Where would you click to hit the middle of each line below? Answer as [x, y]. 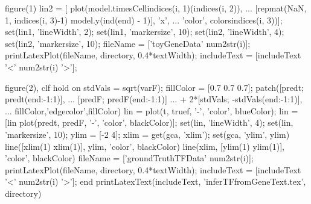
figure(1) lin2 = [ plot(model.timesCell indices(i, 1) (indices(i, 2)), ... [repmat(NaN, [156, 8]
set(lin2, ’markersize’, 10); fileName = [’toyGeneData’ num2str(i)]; [128, 43]
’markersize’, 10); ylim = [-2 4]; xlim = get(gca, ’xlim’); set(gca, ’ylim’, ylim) [147, 134]
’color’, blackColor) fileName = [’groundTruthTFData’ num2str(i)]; [129, 158]
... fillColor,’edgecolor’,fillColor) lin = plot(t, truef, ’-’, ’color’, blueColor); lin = [152, 110]
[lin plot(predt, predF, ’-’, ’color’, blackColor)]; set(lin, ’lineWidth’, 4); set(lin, [149, 122]
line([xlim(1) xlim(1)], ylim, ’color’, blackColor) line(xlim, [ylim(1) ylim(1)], [145, 146]
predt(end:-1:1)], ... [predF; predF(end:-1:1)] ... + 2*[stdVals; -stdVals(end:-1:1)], [154, 99]
